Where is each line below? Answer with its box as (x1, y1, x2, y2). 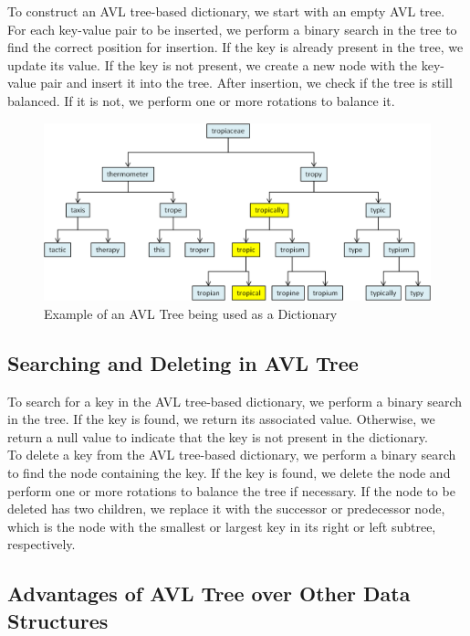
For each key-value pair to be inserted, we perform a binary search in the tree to (7, 19, 457, 38)
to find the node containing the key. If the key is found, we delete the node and (7, 462, 451, 482)
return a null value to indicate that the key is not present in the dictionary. (7, 427, 428, 446)
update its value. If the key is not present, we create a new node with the (7, 55, 418, 74)
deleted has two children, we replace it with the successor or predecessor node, (7, 499, 445, 518)
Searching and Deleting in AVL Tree (7, 348, 359, 376)
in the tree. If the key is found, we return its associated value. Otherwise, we (7, 409, 435, 429)
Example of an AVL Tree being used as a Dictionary (44, 303, 338, 323)
